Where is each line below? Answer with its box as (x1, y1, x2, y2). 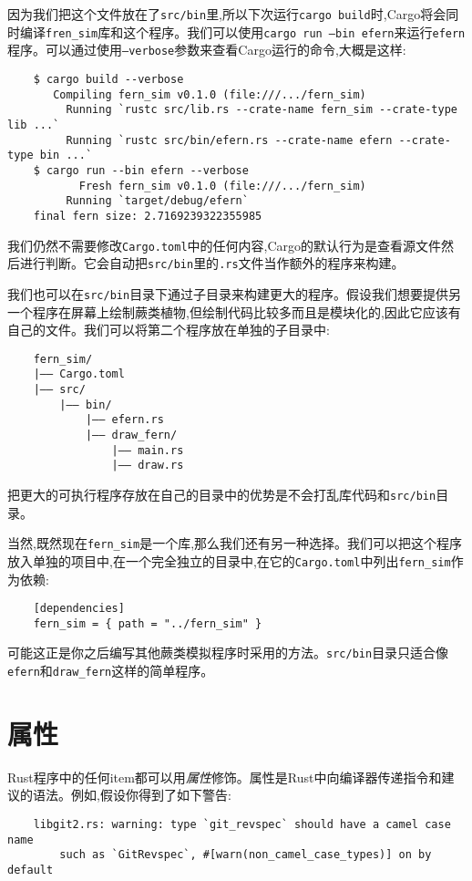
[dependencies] (33, 602, 125, 616)
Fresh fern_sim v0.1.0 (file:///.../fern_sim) (78, 179, 366, 192)
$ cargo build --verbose (33, 72, 184, 86)
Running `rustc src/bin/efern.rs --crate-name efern (66, 133, 393, 147)
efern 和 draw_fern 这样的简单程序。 (7, 661, 214, 680)
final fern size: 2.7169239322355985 (33, 209, 262, 223)
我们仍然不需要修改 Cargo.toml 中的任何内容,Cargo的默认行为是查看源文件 (7, 235, 442, 254)
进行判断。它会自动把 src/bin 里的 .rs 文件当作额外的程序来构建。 (19, 254, 405, 273)
